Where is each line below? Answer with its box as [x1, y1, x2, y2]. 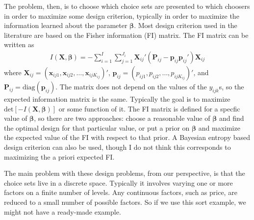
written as [4, 39, 34, 50]
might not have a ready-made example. [4, 206, 121, 217]
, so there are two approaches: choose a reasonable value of [34, 113, 210, 123]
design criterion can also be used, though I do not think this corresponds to [4, 141, 231, 152]
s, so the [219, 82, 244, 91]
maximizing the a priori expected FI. [4, 151, 115, 162]
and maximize [198, 122, 240, 133]
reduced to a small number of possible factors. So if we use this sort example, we [4, 196, 246, 207]
